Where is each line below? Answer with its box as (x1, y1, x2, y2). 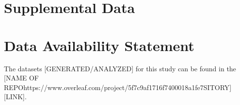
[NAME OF (4, 73, 39, 83)
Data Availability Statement (4, 35, 194, 55)
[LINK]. (4, 92, 27, 102)
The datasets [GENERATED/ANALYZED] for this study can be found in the (4, 63, 236, 73)
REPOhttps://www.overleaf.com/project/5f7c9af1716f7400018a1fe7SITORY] (4, 82, 232, 92)
